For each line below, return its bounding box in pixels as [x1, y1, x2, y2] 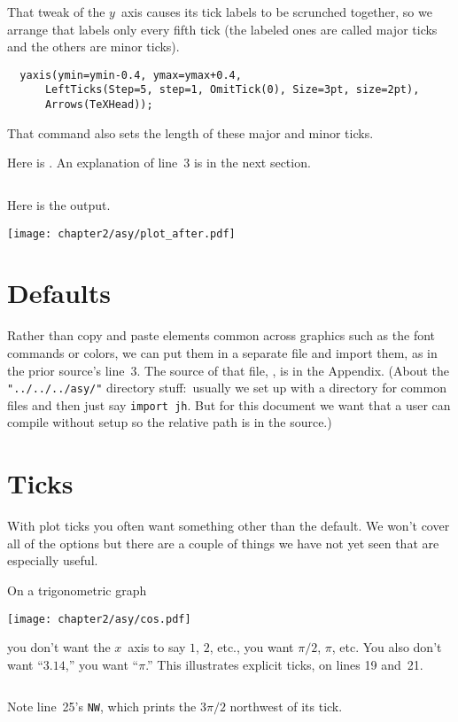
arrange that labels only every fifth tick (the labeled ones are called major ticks [7, 19, 438, 38]
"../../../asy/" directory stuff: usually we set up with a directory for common [7, 378, 446, 397]
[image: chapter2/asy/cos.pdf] [7, 612, 191, 625]
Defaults [7, 275, 111, 311]
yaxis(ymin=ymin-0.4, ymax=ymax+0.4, [19, 68, 242, 82]
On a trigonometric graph [7, 580, 147, 599]
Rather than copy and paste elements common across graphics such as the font [7, 326, 436, 345]
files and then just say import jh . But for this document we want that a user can [7, 395, 451, 414]
